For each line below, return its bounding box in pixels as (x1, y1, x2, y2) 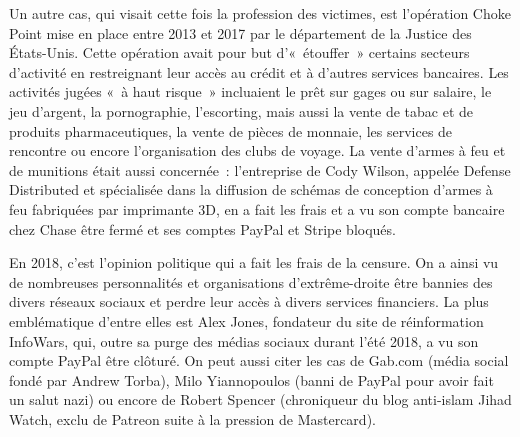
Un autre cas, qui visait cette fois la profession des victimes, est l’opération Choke (9, 3, 511, 23)
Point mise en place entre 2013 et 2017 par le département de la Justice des (9, 22, 472, 43)
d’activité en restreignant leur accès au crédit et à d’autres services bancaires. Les (9, 61, 509, 82)
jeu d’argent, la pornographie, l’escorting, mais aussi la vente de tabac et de (9, 100, 474, 121)
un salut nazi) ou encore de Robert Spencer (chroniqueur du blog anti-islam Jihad (9, 389, 512, 410)
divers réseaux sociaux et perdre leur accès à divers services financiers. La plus (9, 291, 489, 312)
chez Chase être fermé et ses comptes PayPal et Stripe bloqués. (9, 218, 396, 239)
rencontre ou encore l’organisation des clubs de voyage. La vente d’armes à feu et (9, 140, 506, 161)
